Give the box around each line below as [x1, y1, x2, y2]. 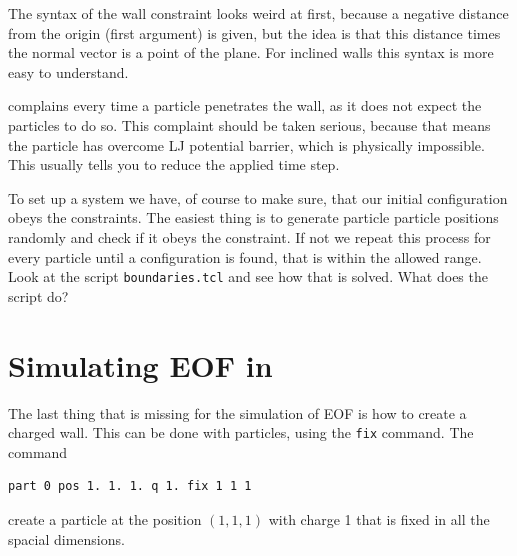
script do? [8, 285, 69, 306]
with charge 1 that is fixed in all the [268, 508, 490, 529]
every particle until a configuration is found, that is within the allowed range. [8, 246, 482, 267]
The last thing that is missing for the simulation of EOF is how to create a [8, 402, 467, 423]
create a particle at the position [8, 508, 202, 529]
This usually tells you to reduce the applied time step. [8, 154, 340, 175]
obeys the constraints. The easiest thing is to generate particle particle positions [8, 207, 499, 228]
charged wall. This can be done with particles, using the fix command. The [8, 422, 474, 443]
